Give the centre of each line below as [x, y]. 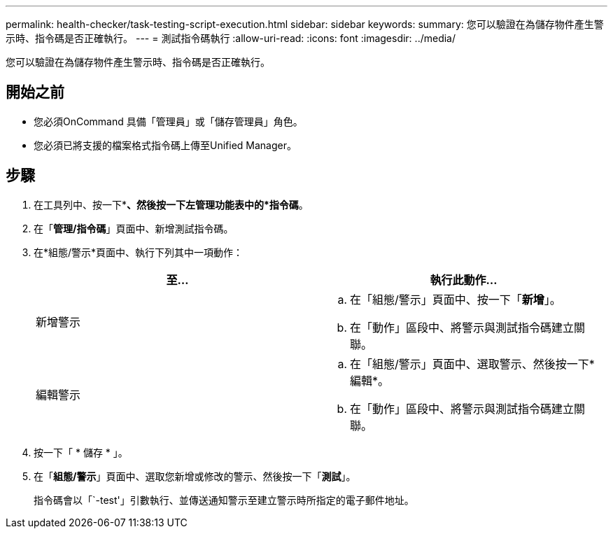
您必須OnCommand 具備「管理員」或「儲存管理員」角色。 [168, 121]
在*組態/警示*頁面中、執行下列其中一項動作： [139, 252]
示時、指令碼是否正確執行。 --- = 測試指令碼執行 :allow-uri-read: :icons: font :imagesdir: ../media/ [231, 38]
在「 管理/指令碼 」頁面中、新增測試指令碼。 [134, 228]
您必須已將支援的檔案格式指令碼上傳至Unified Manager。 [165, 145]
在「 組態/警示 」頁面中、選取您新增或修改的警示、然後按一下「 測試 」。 [195, 476]
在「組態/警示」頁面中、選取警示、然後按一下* [472, 364]
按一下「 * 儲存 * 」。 [81, 452]
